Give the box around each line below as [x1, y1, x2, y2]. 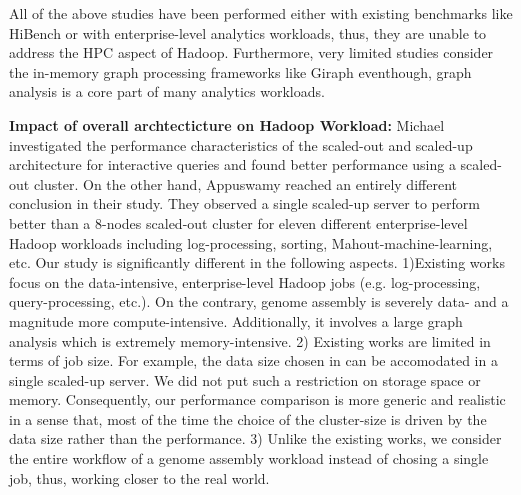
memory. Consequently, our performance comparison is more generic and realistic [9, 389, 506, 410]
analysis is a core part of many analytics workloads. [9, 81, 325, 102]
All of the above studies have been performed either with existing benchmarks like [9, 3, 513, 23]
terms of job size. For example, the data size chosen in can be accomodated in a [9, 350, 498, 371]
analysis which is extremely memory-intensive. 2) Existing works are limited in [9, 330, 491, 351]
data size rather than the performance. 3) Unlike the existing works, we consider [9, 428, 502, 449]
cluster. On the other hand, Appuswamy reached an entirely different [33, 173, 457, 194]
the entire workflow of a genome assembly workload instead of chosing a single [9, 448, 489, 469]
